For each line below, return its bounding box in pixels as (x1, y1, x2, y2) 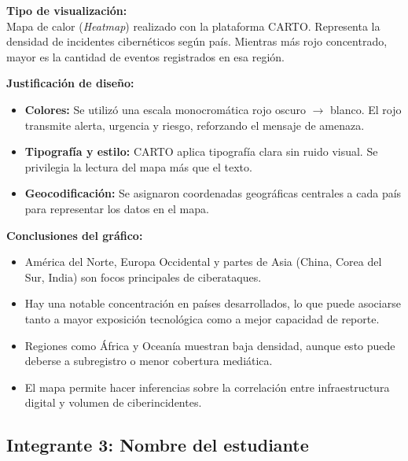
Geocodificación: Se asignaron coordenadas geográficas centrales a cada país (24, 185, 402, 201)
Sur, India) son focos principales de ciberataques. (24, 268, 262, 285)
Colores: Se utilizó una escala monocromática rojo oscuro (24, 101, 306, 117)
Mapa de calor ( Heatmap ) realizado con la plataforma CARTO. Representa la (6, 17, 380, 34)
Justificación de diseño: (6, 75, 134, 91)
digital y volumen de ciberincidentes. (24, 394, 202, 411)
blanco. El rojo (330, 101, 402, 117)
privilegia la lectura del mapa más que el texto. (24, 158, 252, 175)
